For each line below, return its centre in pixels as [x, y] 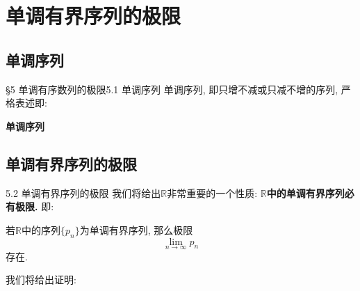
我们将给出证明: [41, 280]
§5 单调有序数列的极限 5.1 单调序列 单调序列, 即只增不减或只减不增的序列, [172, 89]
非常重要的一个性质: [212, 192]
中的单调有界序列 [305, 192]
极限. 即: [34, 206]
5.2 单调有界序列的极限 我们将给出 [83, 192]
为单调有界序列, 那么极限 [136, 229]
